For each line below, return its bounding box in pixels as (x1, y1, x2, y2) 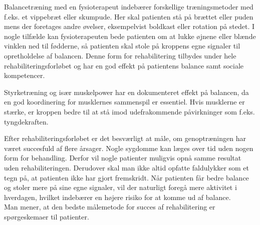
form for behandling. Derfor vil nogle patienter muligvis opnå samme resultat (4, 152, 241, 163)
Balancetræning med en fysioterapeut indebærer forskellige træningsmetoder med (4, 1, 253, 11)
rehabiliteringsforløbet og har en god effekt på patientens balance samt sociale (4, 60, 244, 70)
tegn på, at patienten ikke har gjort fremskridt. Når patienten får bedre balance (4, 172, 249, 182)
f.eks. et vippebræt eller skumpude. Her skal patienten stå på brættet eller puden (4, 11, 253, 21)
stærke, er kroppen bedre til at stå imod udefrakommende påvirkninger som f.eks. (4, 106, 255, 116)
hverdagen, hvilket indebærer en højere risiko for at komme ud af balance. (4, 191, 231, 202)
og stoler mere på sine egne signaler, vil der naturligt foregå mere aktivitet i (4, 182, 237, 192)
